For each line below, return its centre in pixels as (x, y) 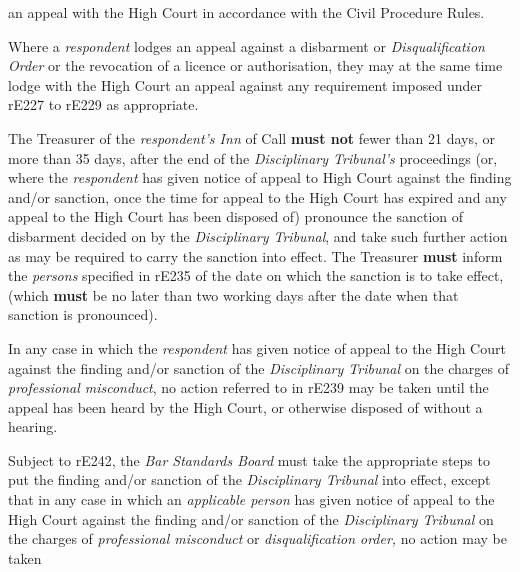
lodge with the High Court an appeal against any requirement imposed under (245, 84)
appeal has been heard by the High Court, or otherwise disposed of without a (245, 406)
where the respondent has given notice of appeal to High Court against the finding (260, 177)
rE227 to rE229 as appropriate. (103, 104)
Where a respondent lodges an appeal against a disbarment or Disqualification (246, 45)
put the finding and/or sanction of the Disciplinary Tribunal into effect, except (249, 479)
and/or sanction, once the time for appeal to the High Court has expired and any (257, 196)
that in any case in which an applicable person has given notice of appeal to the (251, 499)
